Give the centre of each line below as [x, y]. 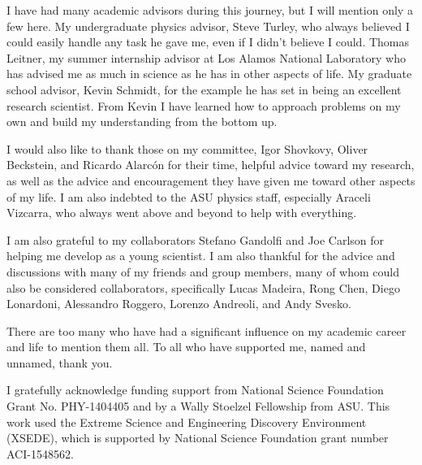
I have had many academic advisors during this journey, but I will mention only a [210, 10]
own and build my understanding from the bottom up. [142, 122]
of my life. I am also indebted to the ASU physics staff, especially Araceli [189, 196]
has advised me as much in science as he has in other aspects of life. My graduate [209, 74]
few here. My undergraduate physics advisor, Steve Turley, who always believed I [208, 26]
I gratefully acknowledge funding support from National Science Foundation [195, 390]
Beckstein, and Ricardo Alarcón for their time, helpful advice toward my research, [211, 165]
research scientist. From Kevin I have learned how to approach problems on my [204, 105]
